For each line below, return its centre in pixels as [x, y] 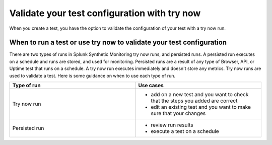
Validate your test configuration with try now [105, 13]
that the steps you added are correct [194, 101]
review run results [172, 125]
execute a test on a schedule [185, 131]
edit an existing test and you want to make [201, 107]
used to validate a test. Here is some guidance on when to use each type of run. [92, 76]
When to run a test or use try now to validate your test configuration [118, 43]
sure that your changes [178, 113]
